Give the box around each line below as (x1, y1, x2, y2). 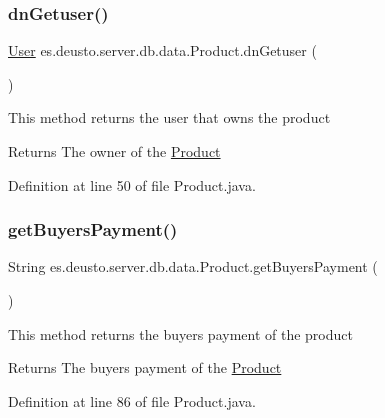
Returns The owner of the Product (8, 141, 221, 161)
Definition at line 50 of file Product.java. (8, 174, 256, 195)
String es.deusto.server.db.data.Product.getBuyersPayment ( (8, 256, 378, 277)
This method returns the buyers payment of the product (8, 323, 353, 344)
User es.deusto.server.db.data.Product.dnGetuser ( (8, 40, 317, 61)
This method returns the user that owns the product (8, 107, 331, 128)
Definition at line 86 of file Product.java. (8, 390, 256, 411)
